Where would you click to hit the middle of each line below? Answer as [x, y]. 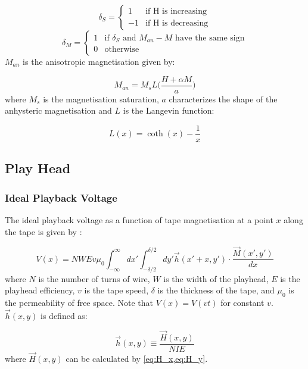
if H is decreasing [177, 23]
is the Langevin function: [169, 110]
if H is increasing [176, 12]
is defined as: [64, 315]
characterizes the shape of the [223, 98]
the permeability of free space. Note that [79, 302]
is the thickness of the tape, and [216, 290]
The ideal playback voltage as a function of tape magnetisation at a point [139, 219]
